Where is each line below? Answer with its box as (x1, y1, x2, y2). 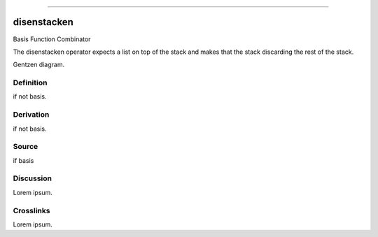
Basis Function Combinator (13, 35, 91, 43)
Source (13, 142, 38, 152)
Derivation (13, 110, 50, 120)
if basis (13, 156, 34, 164)
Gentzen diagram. (13, 60, 65, 69)
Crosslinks (13, 206, 50, 215)
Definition (13, 78, 48, 87)
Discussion (13, 173, 52, 183)
